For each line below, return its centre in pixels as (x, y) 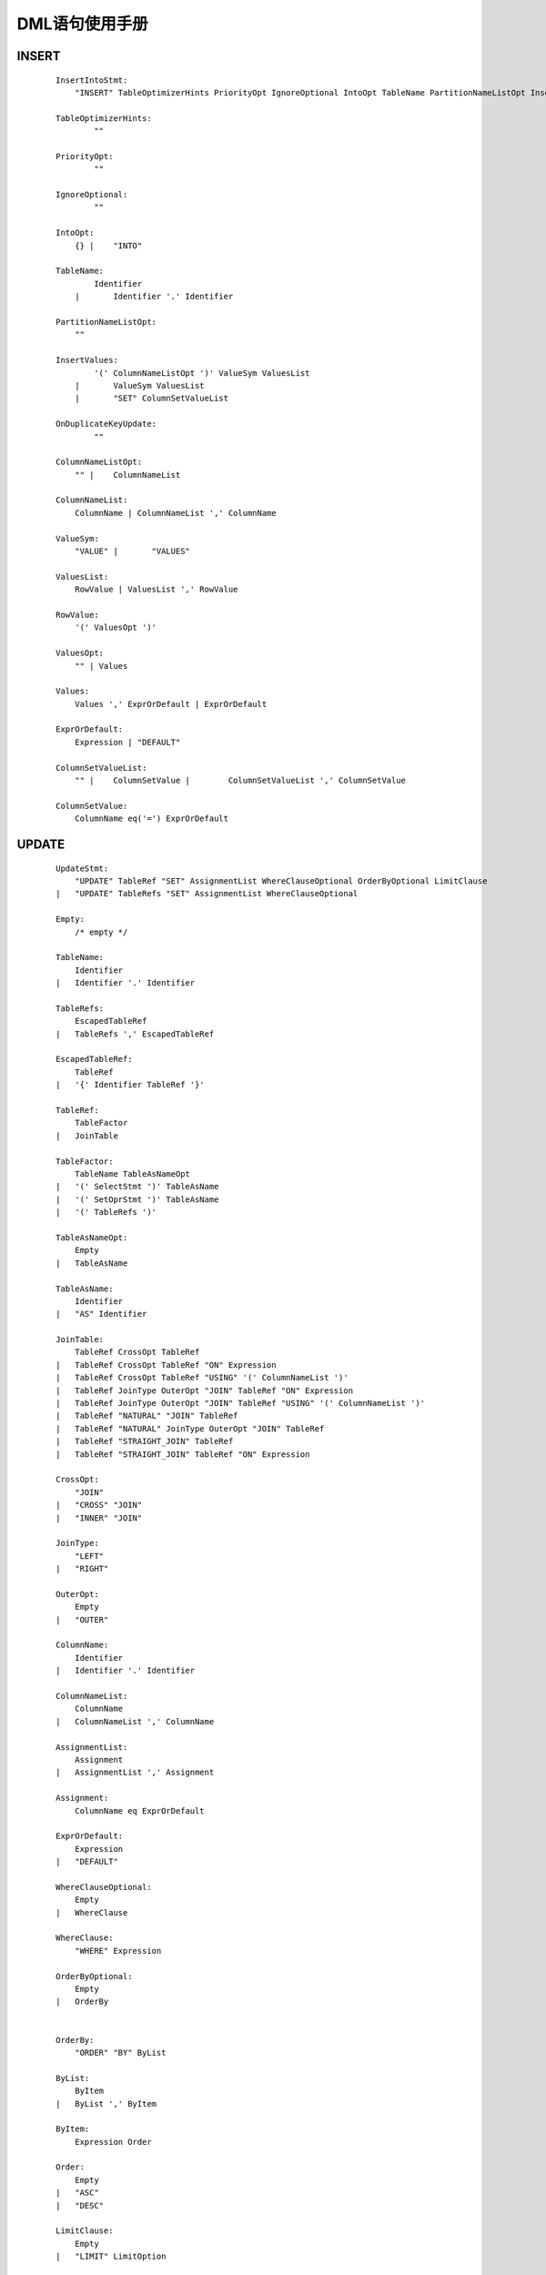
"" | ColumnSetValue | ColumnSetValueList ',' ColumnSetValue (240, 781)
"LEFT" (89, 1556)
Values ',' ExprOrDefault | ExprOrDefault (171, 704)
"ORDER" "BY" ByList (120, 2053)
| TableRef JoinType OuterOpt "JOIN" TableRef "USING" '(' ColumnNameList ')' (241, 1403)
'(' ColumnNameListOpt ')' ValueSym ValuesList (202, 373)
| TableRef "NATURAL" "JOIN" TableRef (147, 1416)
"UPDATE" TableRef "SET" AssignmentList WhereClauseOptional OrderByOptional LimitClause (281, 881)
